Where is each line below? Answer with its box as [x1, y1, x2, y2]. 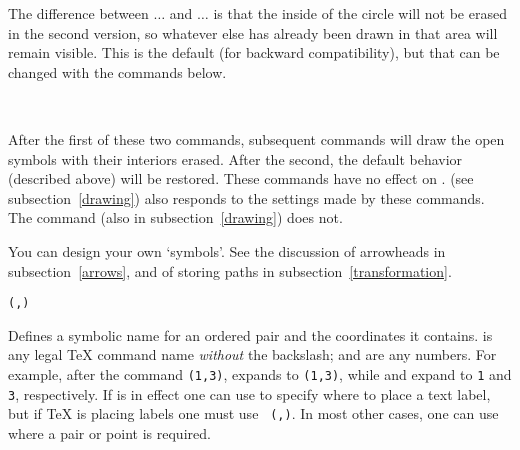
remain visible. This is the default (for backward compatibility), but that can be [8, 42, 500, 63]
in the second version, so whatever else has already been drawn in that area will [8, 22, 498, 43]
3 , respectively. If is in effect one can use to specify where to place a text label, [8, 383, 491, 404]
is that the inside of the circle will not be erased [213, 3, 507, 23]
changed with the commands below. [8, 61, 227, 82]
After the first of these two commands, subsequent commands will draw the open [8, 128, 505, 149]
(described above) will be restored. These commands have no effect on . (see [8, 168, 474, 189]
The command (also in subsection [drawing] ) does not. [8, 207, 343, 228]
